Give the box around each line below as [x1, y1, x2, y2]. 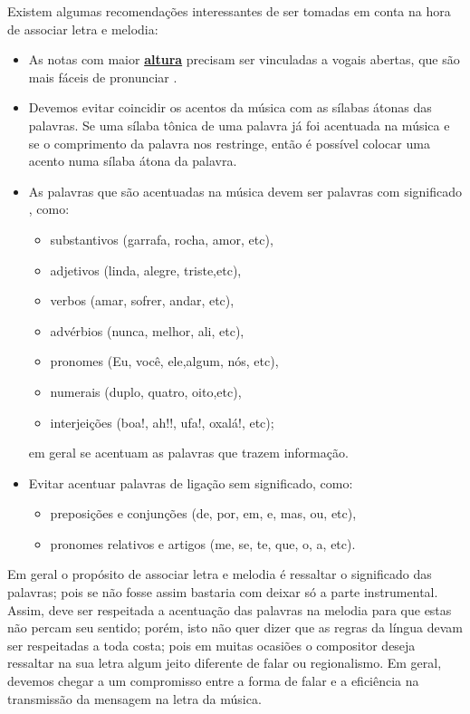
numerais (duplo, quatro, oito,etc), [50, 381, 242, 400]
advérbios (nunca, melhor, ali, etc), [50, 321, 245, 340]
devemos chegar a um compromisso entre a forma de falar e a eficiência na [7, 671, 419, 690]
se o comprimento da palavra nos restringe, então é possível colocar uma [28, 133, 430, 152]
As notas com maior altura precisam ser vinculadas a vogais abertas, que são [28, 50, 460, 69]
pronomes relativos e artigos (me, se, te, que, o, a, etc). [50, 534, 356, 553]
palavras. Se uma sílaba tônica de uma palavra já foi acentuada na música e [28, 115, 450, 134]
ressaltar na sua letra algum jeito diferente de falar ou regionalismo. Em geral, [7, 653, 442, 672]
